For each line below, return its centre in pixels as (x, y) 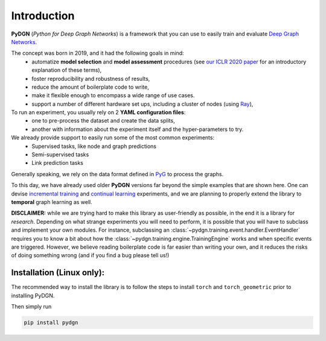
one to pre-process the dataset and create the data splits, (103, 121)
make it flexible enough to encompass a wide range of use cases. (113, 95)
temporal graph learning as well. (52, 202)
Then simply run (31, 307)
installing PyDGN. (33, 295)
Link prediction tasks (58, 163)
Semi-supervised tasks (60, 155)
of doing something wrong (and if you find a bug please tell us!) (90, 255)
